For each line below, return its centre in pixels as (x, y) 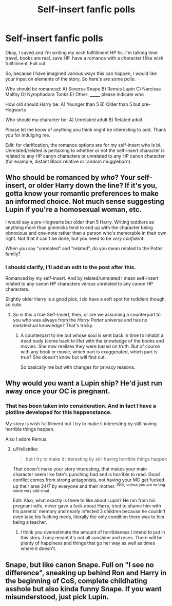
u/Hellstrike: (25, 449)
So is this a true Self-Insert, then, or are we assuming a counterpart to (87, 315)
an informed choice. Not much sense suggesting (85, 202)
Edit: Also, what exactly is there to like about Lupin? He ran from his (84, 500)
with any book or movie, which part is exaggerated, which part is (89, 352)
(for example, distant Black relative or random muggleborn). (69, 161)
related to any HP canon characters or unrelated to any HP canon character (85, 156)
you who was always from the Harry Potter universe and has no (80, 320)
